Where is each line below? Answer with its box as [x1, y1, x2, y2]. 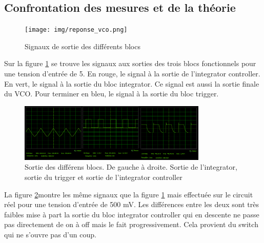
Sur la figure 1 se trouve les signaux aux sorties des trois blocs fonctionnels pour [4, 58, 256, 69]
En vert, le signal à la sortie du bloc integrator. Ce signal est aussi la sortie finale [4, 78, 259, 89]
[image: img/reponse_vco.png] [25, 26, 128, 34]
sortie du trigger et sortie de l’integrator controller [25, 172, 182, 183]
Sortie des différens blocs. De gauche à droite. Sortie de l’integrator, [25, 161, 237, 172]
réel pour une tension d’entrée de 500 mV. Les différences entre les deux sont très [4, 199, 259, 210]
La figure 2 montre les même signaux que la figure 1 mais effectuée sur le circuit [4, 189, 253, 199]
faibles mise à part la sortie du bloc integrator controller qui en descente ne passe [4, 209, 259, 219]
